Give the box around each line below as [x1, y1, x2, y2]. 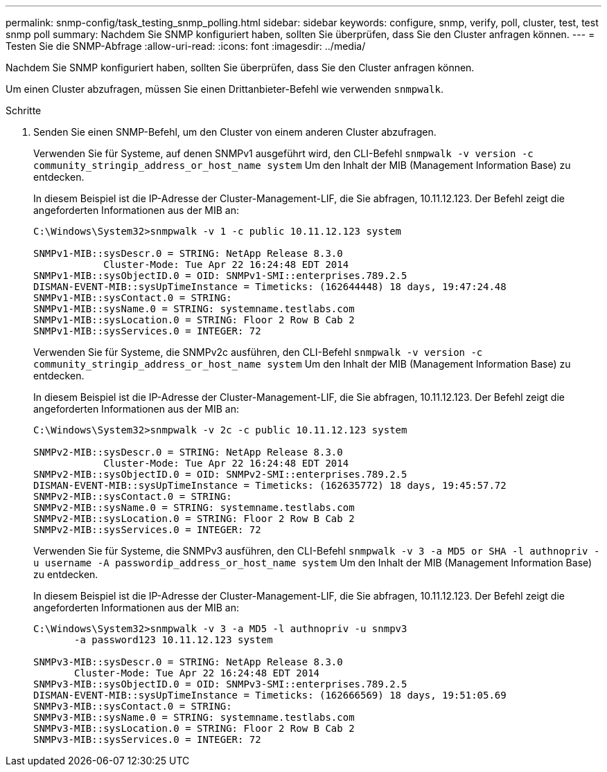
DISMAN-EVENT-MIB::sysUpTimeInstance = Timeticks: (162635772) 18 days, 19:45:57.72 [33, 480, 507, 491]
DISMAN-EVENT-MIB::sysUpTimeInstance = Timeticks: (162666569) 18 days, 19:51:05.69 [33, 690, 507, 701]
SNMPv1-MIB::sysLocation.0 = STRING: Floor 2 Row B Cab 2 [33, 314, 355, 325]
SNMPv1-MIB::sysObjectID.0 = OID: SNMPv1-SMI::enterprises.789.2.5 [33, 270, 407, 281]
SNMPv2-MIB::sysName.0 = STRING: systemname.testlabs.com [33, 502, 355, 513]
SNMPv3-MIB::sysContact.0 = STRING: [33, 701, 232, 712]
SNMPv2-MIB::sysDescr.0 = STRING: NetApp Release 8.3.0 [33, 447, 343, 458]
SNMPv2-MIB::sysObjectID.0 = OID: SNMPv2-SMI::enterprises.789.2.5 [33, 469, 407, 480]
